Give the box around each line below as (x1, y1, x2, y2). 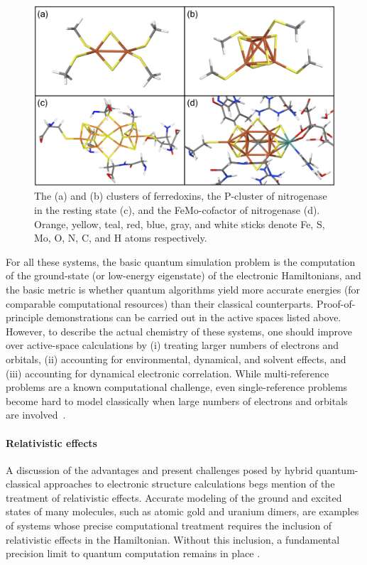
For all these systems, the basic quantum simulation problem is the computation (6, 254, 356, 269)
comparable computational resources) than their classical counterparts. (6, 296, 314, 311)
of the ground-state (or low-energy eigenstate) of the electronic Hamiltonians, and (6, 268, 361, 283)
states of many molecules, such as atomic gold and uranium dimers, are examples (6, 504, 359, 519)
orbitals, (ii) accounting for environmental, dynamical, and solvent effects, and (6, 351, 346, 366)
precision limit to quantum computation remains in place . (6, 546, 261, 561)
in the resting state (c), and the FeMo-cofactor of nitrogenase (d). (34, 203, 320, 217)
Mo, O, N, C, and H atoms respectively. (34, 230, 207, 245)
